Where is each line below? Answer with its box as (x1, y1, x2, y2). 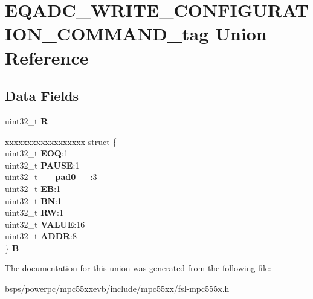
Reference (5, 45, 89, 69)
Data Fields (5, 86, 79, 105)
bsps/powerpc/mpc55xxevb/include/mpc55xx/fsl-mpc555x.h (5, 282, 230, 295)
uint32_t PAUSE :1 (5, 158, 80, 171)
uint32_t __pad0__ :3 (5, 170, 97, 183)
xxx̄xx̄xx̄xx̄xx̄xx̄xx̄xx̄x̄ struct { (5, 135, 117, 147)
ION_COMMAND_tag (5, 21, 209, 46)
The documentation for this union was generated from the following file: (5, 262, 271, 274)
